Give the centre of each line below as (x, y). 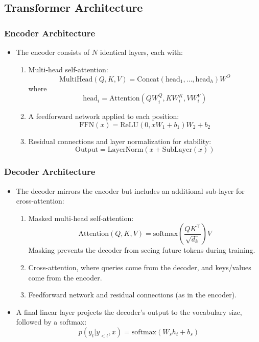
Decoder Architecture (50, 172)
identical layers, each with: (142, 52)
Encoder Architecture (50, 33)
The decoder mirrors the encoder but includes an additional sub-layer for (130, 190)
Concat (148, 79)
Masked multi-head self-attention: (81, 218)
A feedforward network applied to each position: (104, 116)
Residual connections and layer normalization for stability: (120, 141)
